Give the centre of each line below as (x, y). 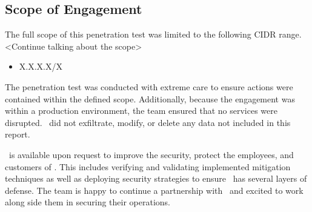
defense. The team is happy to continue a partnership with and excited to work (154, 190)
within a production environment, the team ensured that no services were (141, 111)
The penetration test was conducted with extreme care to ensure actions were (149, 86)
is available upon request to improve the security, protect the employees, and (151, 154)
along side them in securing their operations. (88, 202)
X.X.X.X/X (41, 66)
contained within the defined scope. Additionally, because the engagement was (150, 98)
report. (18, 134)
